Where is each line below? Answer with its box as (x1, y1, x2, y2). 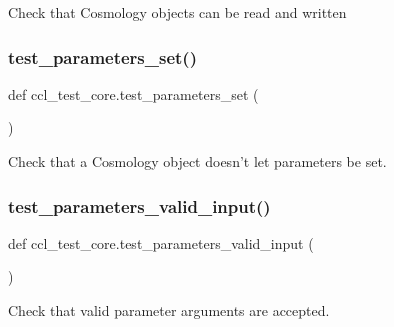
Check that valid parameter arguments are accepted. (8, 300, 330, 320)
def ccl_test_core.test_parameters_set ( (8, 83, 259, 104)
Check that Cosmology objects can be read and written (8, 2, 347, 22)
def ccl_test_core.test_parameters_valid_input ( (8, 232, 314, 253)
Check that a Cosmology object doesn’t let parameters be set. (8, 151, 387, 171)
